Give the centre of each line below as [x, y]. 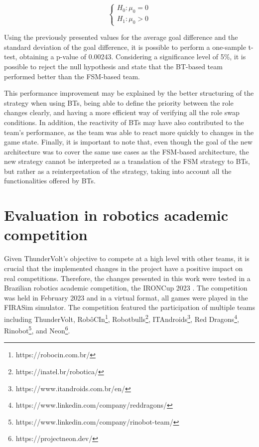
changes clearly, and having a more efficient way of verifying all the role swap [122, 112]
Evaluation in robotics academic [116, 215]
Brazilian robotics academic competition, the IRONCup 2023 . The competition [126, 288]
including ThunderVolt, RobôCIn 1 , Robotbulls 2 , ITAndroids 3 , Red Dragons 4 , [122, 318]
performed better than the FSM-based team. [72, 76]
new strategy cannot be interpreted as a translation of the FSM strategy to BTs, [127, 161]
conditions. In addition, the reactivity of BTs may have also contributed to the [124, 122]
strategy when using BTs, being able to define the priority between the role [119, 102]
